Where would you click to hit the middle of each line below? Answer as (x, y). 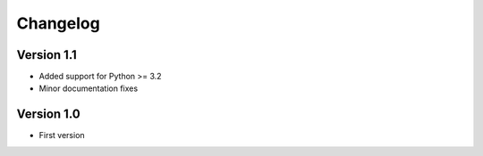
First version (62, 135)
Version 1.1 (47, 55)
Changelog (58, 23)
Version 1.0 (48, 115)
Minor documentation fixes (89, 88)
